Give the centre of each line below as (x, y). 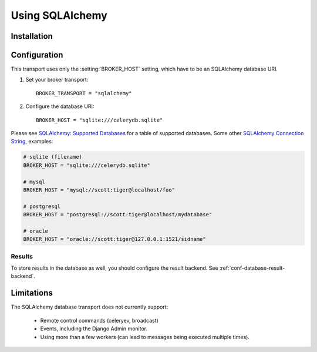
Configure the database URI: (60, 106)
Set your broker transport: (57, 80)
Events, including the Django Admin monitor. (94, 328)
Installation (32, 36)
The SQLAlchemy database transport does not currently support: (90, 307)
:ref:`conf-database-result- (252, 268)
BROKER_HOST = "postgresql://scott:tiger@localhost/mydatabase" (118, 215)
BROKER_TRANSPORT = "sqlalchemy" (84, 93)
